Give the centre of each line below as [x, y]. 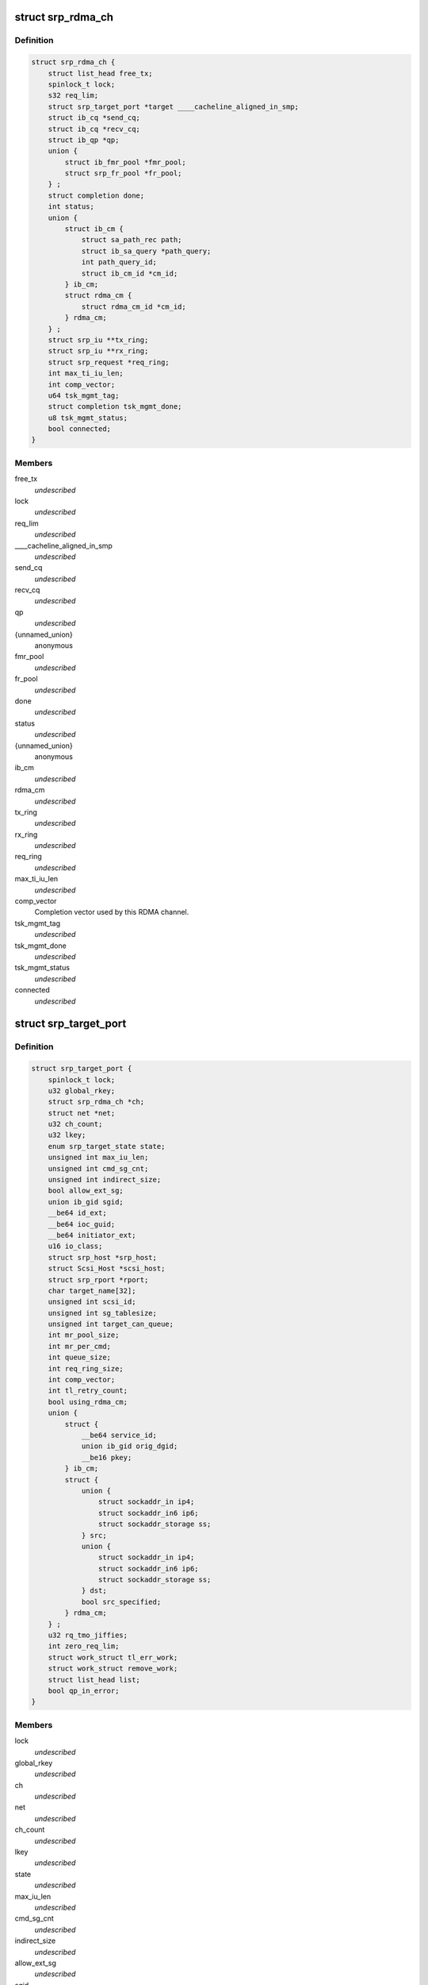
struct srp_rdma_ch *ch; [96, 1102]
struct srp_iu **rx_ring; [98, 351]
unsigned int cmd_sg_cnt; [98, 1168]
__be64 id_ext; [77, 1213]
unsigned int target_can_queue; [111, 1324]
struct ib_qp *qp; [84, 140]
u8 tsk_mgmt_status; [88, 418]
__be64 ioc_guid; [82, 1224]
